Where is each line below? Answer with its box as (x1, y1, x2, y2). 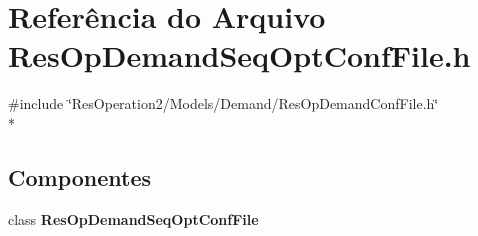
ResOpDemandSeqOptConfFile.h (8, 35, 471, 76)
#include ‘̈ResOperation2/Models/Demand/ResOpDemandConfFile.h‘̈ (8, 93, 439, 114)
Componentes (8, 161, 152, 192)
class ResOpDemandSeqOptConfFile (8, 208, 259, 229)
